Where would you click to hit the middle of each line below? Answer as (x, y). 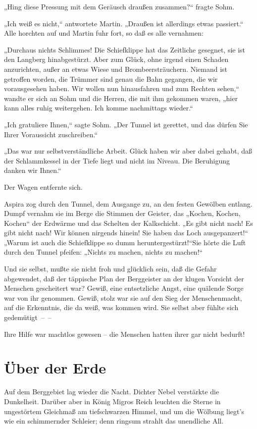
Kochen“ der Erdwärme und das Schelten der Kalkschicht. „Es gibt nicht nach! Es (128, 223)
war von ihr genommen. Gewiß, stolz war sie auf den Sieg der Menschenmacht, (123, 297)
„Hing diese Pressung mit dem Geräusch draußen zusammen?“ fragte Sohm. (119, 6)
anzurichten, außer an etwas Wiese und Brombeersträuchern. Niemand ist (116, 69)
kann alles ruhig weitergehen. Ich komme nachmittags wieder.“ (99, 108)
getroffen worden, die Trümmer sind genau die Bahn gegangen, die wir (111, 79)
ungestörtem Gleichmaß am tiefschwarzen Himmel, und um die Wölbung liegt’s (124, 411)
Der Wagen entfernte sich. (43, 187)
